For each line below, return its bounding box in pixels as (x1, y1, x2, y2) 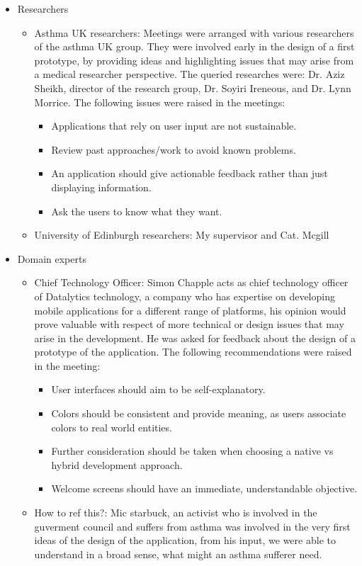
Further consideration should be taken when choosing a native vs (51, 443, 334, 458)
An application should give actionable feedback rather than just (51, 166, 328, 181)
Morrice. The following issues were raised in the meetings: (34, 94, 285, 109)
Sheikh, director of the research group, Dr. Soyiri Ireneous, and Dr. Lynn (34, 80, 351, 95)
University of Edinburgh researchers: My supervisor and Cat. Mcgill (34, 227, 329, 242)
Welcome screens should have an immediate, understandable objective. (51, 481, 358, 496)
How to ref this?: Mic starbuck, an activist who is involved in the (34, 505, 317, 520)
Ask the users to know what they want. (51, 203, 222, 218)
